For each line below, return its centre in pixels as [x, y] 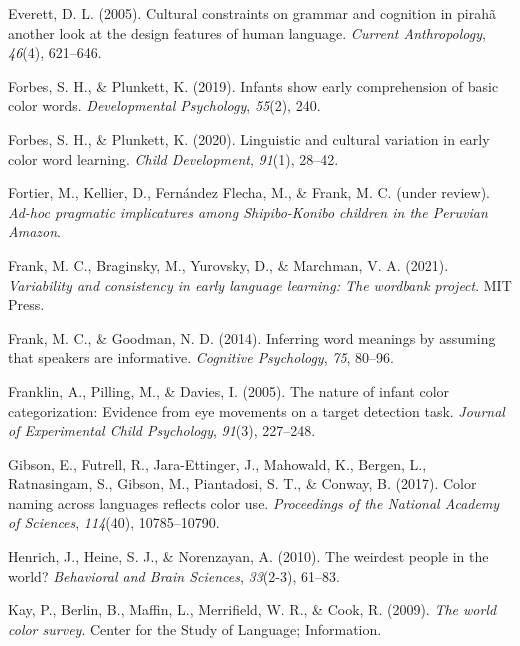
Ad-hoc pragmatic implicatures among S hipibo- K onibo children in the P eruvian [248, 211]
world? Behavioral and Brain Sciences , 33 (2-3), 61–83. [174, 575]
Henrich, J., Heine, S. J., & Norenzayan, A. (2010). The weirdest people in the [248, 556]
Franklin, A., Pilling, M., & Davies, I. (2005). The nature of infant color [229, 390]
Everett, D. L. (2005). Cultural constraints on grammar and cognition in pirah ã [252, 13]
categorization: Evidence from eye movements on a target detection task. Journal [256, 410]
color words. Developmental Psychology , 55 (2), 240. [164, 105]
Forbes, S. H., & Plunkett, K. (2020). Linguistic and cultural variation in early [249, 138]
